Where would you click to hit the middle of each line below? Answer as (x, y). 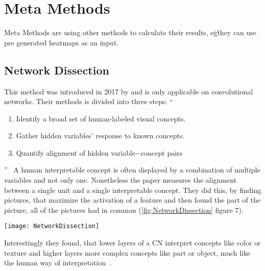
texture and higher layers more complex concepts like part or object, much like (127, 252)
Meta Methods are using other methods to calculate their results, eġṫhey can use (130, 32)
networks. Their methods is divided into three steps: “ (89, 101)
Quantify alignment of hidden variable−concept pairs (99, 152)
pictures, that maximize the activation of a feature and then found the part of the (132, 200)
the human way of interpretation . (58, 263)
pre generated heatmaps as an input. (62, 42)
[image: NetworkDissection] (52, 226)
